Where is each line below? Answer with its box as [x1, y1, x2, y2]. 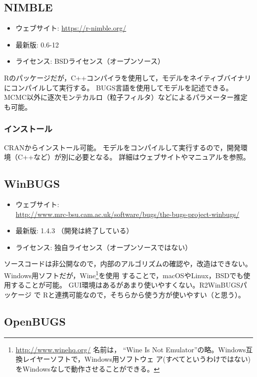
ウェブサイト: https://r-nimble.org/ [15, 23, 127, 33]
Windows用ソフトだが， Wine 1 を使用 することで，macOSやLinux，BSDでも [4, 268, 244, 280]
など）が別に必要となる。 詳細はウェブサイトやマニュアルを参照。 [33, 152, 250, 162]
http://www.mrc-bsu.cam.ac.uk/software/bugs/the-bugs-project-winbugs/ [15, 209, 240, 219]
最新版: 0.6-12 [15, 39, 59, 49]
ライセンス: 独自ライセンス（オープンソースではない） [15, 242, 192, 252]
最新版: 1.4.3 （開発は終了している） [15, 225, 133, 236]
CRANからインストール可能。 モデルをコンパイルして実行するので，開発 [4, 142, 241, 152]
